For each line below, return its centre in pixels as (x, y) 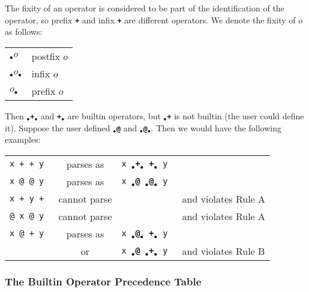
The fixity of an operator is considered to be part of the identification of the (145, 8)
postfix (46, 56)
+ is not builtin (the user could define (235, 115)
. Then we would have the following (216, 127)
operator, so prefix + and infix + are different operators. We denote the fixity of (150, 19)
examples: (23, 139)
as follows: (24, 31)
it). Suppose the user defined (58, 127)
